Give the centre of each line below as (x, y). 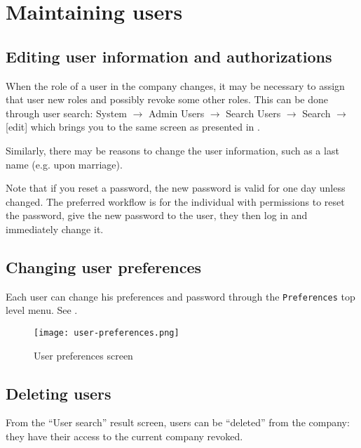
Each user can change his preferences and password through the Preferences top (180, 296)
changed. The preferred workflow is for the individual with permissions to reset (175, 201)
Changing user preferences (104, 266)
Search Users (253, 113)
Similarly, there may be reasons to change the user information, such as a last (172, 150)
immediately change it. (55, 229)
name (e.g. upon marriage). (64, 164)
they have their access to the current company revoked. (124, 436)
